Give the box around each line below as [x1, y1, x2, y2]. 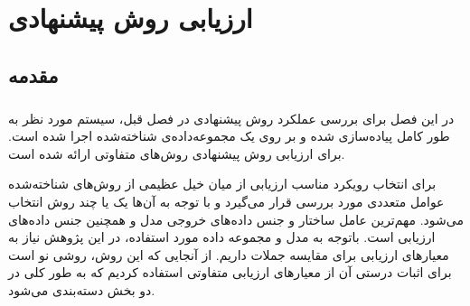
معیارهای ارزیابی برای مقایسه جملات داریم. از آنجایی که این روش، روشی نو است [8, 245, 449, 264]
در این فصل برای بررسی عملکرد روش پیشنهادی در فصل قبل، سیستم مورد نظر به [8, 108, 455, 127]
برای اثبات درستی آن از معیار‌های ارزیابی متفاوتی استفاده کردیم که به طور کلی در [8, 263, 452, 282]
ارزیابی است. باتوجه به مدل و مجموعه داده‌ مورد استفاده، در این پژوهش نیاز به [8, 227, 436, 246]
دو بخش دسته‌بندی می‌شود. [8, 280, 155, 299]
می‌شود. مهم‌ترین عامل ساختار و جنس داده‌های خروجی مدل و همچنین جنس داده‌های [8, 209, 464, 228]
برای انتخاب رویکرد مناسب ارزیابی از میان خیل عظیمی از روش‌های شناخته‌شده [8, 174, 437, 193]
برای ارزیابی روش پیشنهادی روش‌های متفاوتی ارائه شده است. [8, 144, 345, 162]
